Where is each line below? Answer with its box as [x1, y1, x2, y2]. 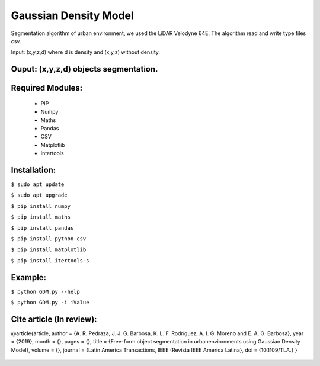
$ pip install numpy [11, 203, 71, 210]
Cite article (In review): [11, 314, 97, 324]
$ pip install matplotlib [11, 246, 87, 253]
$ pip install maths [11, 214, 71, 220]
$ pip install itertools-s [11, 257, 89, 264]
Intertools [40, 150, 65, 157]
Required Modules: [11, 83, 83, 93]
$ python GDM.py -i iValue [11, 299, 89, 306]
